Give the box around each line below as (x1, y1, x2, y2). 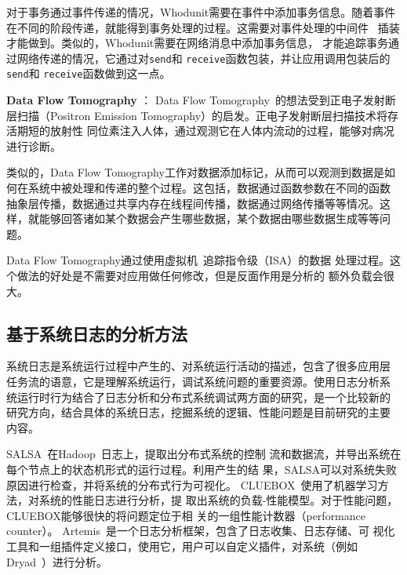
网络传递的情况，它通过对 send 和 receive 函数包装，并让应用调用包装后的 (16, 49, 391, 66)
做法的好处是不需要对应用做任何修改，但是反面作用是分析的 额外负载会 (16, 267, 383, 284)
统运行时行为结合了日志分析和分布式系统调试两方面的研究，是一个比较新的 (6, 388, 391, 405)
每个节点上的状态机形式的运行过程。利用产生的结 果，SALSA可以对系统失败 (6, 460, 397, 477)
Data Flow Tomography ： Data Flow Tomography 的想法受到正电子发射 (6, 92, 385, 108)
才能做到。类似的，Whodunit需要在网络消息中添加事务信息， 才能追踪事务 (6, 35, 388, 51)
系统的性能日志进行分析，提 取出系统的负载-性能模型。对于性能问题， (38, 492, 398, 508)
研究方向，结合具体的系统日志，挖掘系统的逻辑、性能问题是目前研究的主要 (6, 404, 391, 420)
